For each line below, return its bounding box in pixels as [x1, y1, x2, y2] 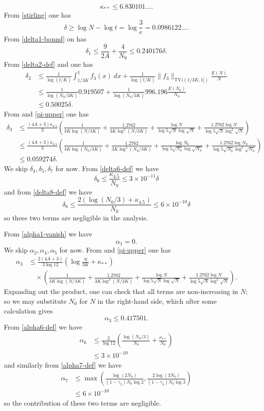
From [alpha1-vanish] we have [4, 229, 92, 239]
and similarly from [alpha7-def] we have [4, 359, 122, 370]
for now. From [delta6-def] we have [55, 163, 159, 173]
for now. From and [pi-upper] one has [59, 245, 171, 255]
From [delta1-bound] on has [4, 34, 87, 44]
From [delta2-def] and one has [4, 59, 93, 69]
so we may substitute [4, 296, 67, 306]
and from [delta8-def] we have [4, 186, 92, 196]
